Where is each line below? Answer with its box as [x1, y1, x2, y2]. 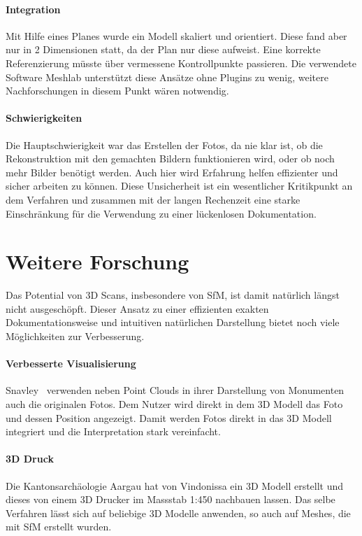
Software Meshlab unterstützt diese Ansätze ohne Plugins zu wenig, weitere [6, 69, 328, 84]
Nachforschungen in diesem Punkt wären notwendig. [6, 83, 229, 98]
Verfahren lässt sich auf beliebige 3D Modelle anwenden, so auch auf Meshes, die [6, 505, 351, 520]
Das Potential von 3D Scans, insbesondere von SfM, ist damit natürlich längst [6, 288, 340, 302]
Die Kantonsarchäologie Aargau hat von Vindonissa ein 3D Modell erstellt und [6, 478, 344, 493]
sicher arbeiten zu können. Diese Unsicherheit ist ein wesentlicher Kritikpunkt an [6, 178, 353, 193]
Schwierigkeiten [6, 111, 82, 125]
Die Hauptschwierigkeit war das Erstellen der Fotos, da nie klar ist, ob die [6, 137, 323, 152]
